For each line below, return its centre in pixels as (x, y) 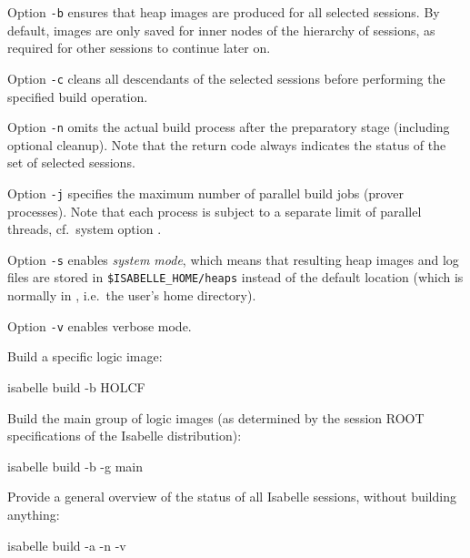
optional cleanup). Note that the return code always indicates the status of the (227, 144)
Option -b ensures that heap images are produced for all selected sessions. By (224, 12)
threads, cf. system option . (85, 229)
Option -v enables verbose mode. (100, 325)
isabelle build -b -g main (75, 466)
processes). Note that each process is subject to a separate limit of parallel (215, 211)
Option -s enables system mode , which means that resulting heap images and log (233, 259)
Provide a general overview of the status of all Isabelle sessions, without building (232, 497)
